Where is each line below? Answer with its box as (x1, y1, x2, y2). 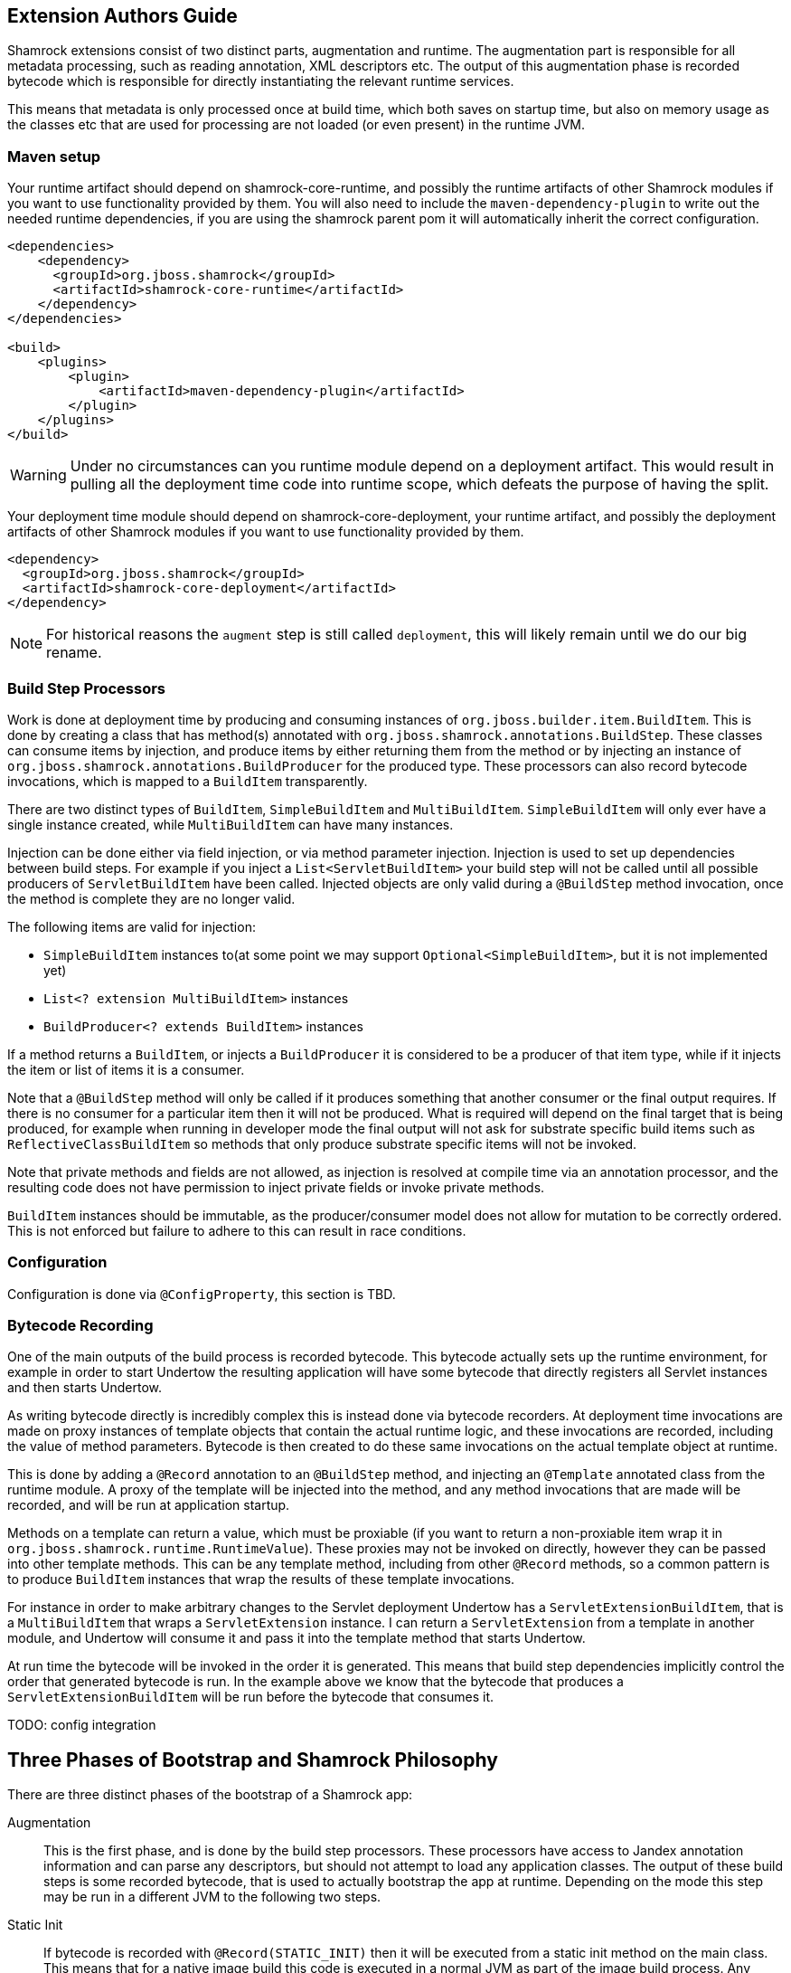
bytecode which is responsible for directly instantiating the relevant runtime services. (7, 73, 514, 90)
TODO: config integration (7, 1717, 156, 1733)
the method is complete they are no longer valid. (7, 890, 296, 906)
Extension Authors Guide (7, 5, 238, 27)
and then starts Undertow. (7, 1380, 162, 1396)
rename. (46, 643, 102, 662)
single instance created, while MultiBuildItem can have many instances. (7, 816, 454, 832)
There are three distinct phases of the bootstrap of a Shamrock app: (7, 1787, 413, 1803)
